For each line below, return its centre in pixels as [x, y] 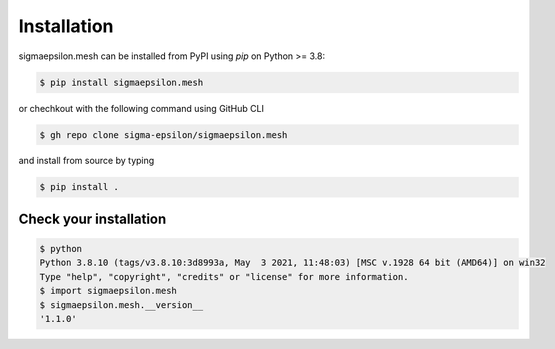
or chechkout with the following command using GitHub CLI [141, 108]
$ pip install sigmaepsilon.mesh [121, 82]
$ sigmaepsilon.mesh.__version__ [121, 304]
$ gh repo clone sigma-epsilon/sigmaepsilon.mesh [163, 134]
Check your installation [92, 218]
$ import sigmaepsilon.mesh [108, 291]
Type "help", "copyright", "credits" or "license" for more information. [224, 276]
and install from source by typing [86, 161]
